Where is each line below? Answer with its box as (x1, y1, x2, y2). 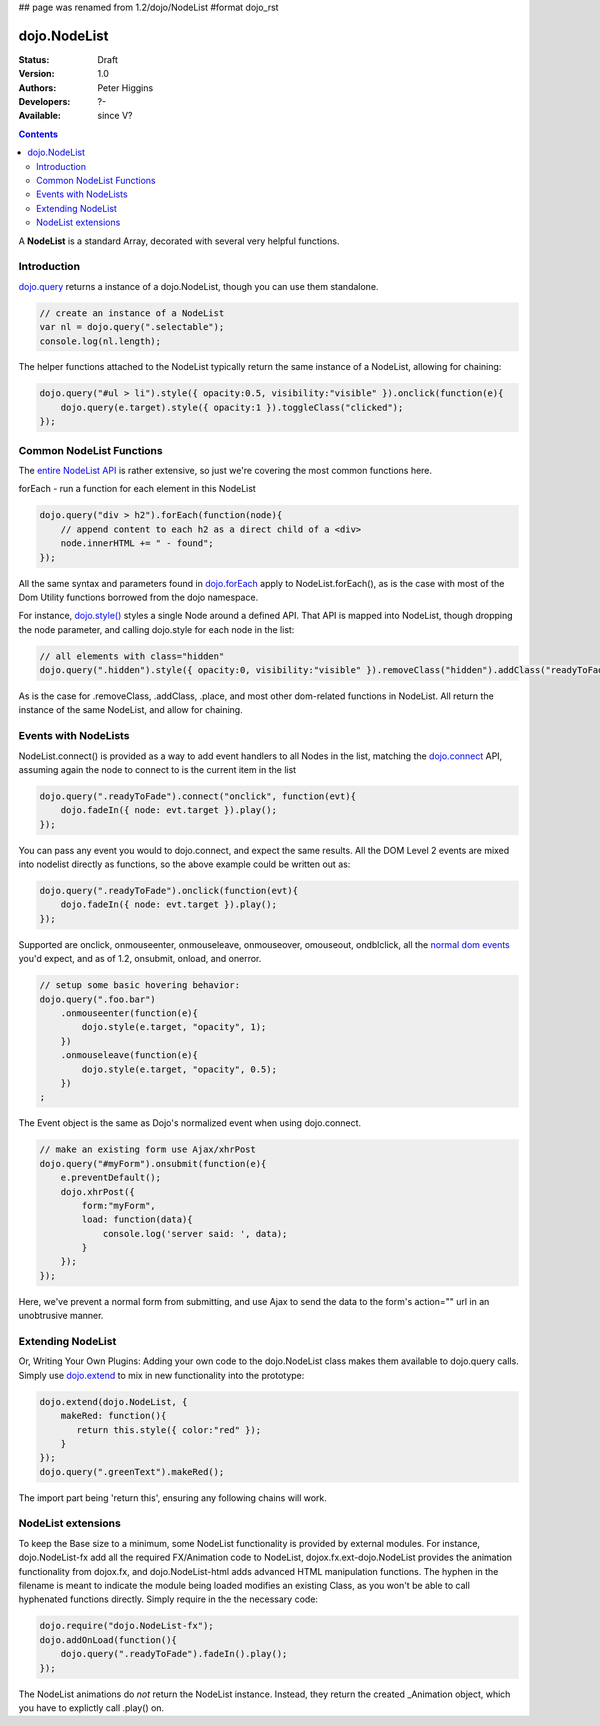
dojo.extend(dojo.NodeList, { (39, 1396, 188, 1407)
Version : (18, 68, 55, 80)
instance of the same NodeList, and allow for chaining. (18, 704, 244, 716)
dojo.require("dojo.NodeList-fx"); (39, 1620, 214, 1632)
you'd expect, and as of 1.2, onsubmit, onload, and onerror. (18, 953, 262, 965)
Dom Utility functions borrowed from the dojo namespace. (18, 591, 259, 603)
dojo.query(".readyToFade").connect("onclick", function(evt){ (39, 790, 357, 802)
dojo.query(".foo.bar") (39, 993, 157, 1005)
